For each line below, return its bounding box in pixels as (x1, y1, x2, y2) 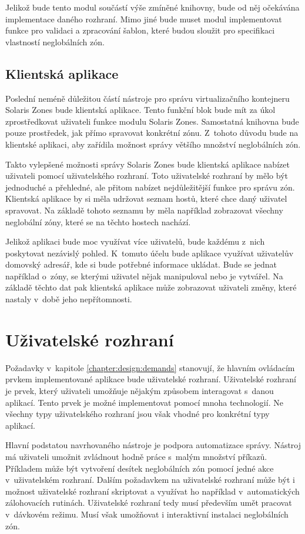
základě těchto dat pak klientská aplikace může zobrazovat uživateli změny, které (5, 281, 297, 293)
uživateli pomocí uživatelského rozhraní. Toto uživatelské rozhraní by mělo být (5, 169, 288, 182)
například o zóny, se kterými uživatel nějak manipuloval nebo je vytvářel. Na (5, 269, 283, 282)
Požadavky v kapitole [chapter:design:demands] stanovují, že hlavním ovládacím (5, 361, 295, 373)
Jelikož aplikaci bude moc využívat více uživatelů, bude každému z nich (5, 235, 265, 248)
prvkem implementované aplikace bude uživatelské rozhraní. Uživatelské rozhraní (5, 373, 296, 385)
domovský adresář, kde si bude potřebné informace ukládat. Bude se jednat (5, 258, 277, 271)
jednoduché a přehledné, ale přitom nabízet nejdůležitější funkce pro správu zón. (5, 181, 295, 193)
